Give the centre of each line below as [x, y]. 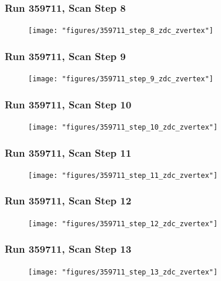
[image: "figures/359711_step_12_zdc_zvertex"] [123, 224]
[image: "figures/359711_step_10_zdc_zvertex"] [123, 127]
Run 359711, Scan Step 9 [65, 56]
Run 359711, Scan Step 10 [68, 104]
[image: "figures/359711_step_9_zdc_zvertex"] [121, 79]
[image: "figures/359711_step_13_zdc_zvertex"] [123, 272]
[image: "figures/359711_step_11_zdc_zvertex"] [123, 175]
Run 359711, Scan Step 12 [68, 201]
